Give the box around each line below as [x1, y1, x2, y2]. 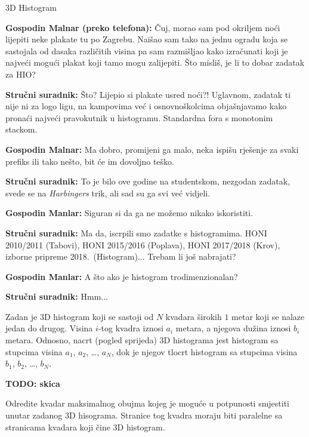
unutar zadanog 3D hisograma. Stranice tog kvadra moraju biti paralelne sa [5, 409, 283, 421]
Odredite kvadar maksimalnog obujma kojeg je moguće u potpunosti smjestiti [5, 397, 290, 410]
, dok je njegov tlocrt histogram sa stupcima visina [111, 345, 298, 358]
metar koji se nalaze [231, 310, 305, 322]
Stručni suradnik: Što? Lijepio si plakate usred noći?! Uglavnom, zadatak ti [5, 88, 291, 100]
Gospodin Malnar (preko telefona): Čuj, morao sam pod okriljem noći [5, 21, 280, 33]
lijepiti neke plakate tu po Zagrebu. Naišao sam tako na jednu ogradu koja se [5, 33, 288, 45]
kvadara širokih [165, 310, 222, 322]
